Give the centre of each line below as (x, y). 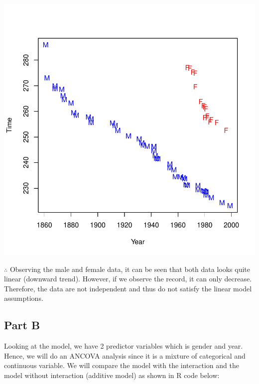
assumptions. (24, 298)
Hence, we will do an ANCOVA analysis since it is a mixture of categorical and (125, 355)
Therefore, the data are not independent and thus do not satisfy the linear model (128, 288)
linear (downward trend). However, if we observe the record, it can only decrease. (128, 279)
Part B (22, 325)
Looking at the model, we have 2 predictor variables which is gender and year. (124, 346)
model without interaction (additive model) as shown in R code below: (112, 375)
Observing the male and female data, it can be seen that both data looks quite (130, 269)
